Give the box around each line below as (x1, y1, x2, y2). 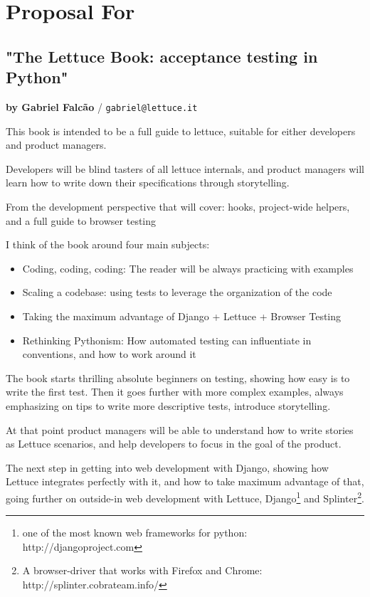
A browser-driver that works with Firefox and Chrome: (22, 563, 263, 578)
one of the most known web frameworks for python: (22, 525, 248, 540)
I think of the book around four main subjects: (6, 237, 210, 252)
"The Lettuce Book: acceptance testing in (6, 45, 318, 67)
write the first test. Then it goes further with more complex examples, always (6, 384, 344, 399)
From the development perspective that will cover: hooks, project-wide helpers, (6, 199, 350, 213)
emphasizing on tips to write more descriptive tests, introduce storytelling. (6, 398, 331, 413)
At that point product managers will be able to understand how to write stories (6, 422, 354, 437)
